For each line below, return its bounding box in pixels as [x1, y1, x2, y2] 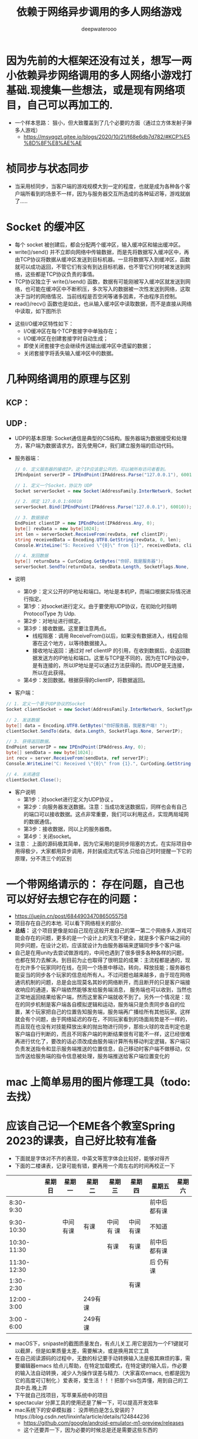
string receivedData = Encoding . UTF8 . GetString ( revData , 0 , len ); [14, 537, 181, 543]
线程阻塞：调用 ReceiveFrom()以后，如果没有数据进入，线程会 [32, 632, 183, 639]
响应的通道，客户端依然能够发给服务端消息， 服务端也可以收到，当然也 [19, 986, 192, 993]
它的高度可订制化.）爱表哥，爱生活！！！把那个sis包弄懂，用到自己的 [14, 1376, 183, 1383]
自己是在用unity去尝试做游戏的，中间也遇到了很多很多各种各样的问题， [14, 949, 187, 956]
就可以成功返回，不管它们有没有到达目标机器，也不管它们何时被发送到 [14, 263, 186, 270]
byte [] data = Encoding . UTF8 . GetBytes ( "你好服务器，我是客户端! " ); [6, 722, 168, 729]
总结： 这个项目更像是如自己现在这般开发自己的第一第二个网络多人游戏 [14, 927, 187, 934]
